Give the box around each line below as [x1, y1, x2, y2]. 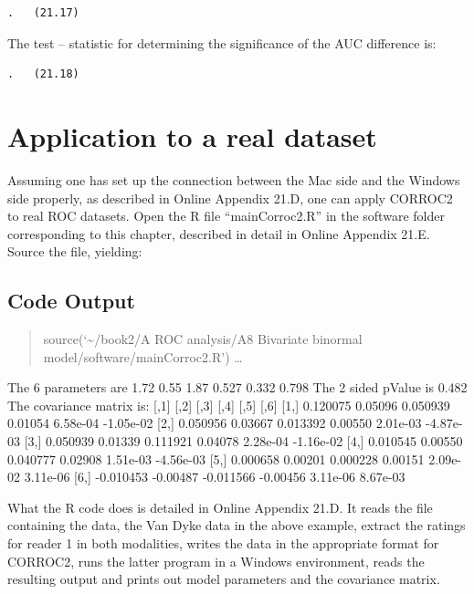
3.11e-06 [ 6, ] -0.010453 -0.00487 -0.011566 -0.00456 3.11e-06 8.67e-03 [24, 467, 406, 486]
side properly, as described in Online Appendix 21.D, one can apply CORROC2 [7, 188, 453, 207]
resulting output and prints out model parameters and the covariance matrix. [7, 569, 440, 589]
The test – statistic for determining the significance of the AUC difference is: [7, 33, 437, 52]
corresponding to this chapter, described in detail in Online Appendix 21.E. [7, 224, 430, 243]
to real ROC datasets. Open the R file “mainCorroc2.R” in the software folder [7, 206, 445, 225]
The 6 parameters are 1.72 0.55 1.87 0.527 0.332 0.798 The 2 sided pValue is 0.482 [7, 378, 468, 397]
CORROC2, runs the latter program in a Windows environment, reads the [7, 551, 425, 570]
